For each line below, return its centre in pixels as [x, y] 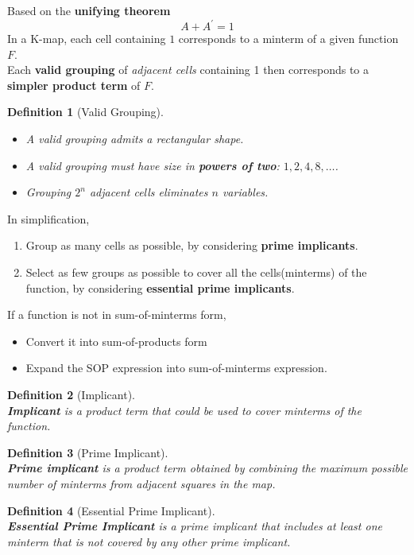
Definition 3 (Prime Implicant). [88, 452]
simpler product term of [74, 85]
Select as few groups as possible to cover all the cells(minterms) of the [196, 272]
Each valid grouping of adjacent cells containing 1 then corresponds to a [188, 70]
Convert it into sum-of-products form [116, 341]
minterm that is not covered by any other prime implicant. [149, 541]
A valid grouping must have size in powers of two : [153, 165]
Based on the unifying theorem [89, 10]
